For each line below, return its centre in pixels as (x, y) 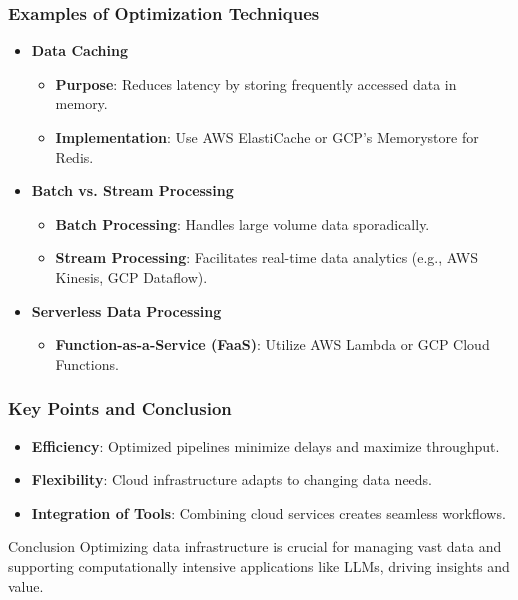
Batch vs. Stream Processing (132, 190)
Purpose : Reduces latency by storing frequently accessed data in (256, 83)
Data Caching (79, 50)
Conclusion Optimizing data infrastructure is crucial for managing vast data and (255, 546)
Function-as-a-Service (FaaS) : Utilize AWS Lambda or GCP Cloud (272, 344)
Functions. (87, 363)
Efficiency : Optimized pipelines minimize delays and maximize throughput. (265, 445)
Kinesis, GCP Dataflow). (131, 276)
